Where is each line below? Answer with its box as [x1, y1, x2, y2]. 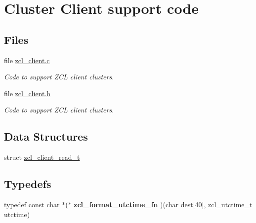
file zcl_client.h [4, 88, 51, 98]
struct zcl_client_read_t [4, 152, 80, 162]
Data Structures [4, 129, 88, 144]
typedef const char [4, 199, 60, 209]
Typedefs [4, 176, 51, 191]
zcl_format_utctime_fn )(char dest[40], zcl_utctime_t [74, 199, 253, 209]
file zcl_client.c [4, 55, 50, 65]
